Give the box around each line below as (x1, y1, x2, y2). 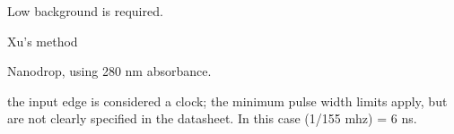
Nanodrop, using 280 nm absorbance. (7, 62, 212, 80)
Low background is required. (7, 2, 163, 20)
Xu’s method (7, 31, 78, 50)
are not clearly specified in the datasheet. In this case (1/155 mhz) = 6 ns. (7, 109, 417, 128)
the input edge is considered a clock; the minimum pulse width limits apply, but (7, 91, 448, 110)
